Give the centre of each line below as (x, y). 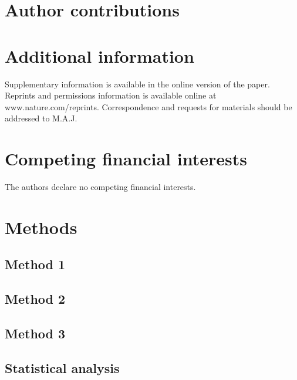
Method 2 (35, 299)
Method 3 (35, 333)
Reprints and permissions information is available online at (111, 95)
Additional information (99, 55)
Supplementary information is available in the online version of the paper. (137, 84)
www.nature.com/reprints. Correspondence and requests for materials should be (148, 106)
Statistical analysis (62, 367)
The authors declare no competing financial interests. (100, 186)
